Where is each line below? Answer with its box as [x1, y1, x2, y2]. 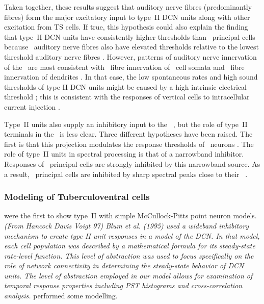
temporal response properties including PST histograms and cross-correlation [4, 280, 243, 291]
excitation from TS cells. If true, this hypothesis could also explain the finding [4, 21, 248, 32]
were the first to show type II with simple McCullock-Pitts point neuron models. [4, 210, 257, 221]
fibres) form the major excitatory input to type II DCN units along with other [4, 11, 250, 22]
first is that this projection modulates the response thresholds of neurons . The [4, 138, 254, 149]
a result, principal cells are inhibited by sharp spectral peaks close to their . [4, 168, 248, 179]
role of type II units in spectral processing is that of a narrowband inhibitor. [4, 148, 244, 159]
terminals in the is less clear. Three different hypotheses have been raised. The [4, 129, 253, 139]
